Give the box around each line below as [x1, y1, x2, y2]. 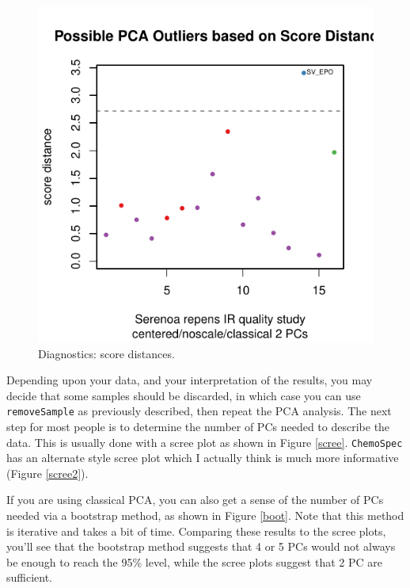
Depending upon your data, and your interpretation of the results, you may [6, 372, 373, 388]
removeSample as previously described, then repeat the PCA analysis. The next [6, 403, 392, 419]
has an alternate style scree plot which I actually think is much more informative [6, 449, 399, 466]
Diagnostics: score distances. [38, 345, 175, 361]
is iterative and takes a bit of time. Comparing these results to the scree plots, [6, 522, 386, 539]
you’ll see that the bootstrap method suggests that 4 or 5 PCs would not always [6, 538, 396, 555]
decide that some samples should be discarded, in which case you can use [6, 387, 361, 403]
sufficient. [6, 569, 53, 586]
